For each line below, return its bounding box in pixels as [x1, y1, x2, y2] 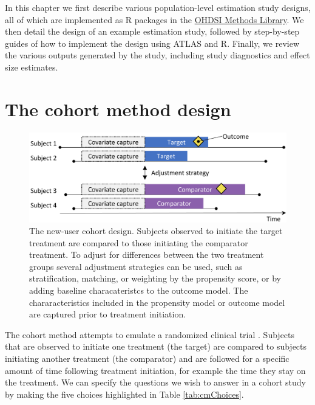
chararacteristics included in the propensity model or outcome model [29, 296, 285, 308]
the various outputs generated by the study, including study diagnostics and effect [5, 49, 310, 61]
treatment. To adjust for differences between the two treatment [29, 248, 264, 261]
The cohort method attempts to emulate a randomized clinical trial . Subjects [5, 328, 295, 341]
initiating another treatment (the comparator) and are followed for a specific [5, 352, 290, 365]
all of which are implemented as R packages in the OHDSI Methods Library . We [5, 13, 304, 26]
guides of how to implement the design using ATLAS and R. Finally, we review [5, 36, 300, 49]
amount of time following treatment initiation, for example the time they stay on [5, 364, 306, 376]
